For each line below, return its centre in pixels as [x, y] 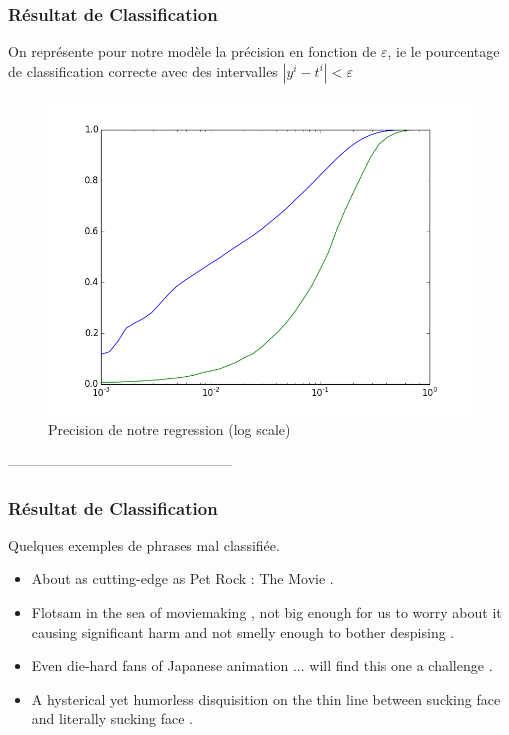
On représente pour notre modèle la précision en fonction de [192, 51]
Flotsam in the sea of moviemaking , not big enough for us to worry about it [266, 612]
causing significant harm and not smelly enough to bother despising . [243, 631]
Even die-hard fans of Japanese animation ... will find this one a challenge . [262, 665]
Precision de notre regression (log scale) [169, 429]
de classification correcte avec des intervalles [143, 70]
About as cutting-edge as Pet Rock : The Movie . [182, 578]
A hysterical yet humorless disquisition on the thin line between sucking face [266, 698]
